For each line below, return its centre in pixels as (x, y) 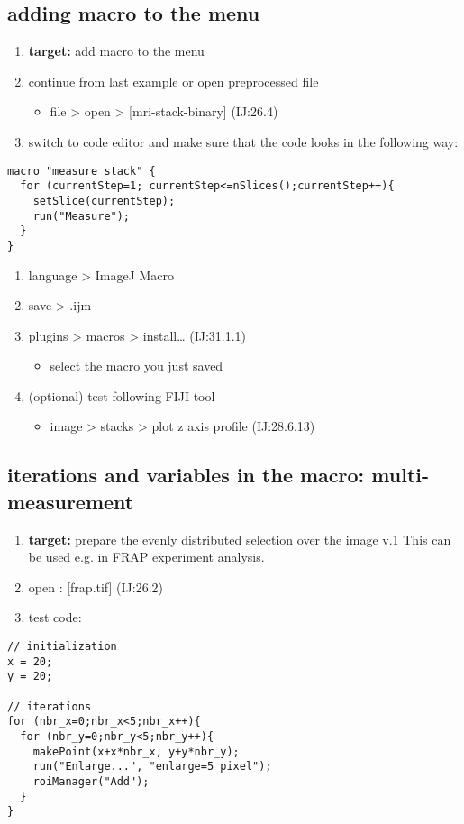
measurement (71, 501)
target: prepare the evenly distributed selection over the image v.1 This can (240, 539)
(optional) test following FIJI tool (122, 395)
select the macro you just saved (136, 366)
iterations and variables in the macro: (186, 475)
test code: (55, 617)
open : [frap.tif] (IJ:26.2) (96, 586)
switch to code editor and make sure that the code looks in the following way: (243, 141)
